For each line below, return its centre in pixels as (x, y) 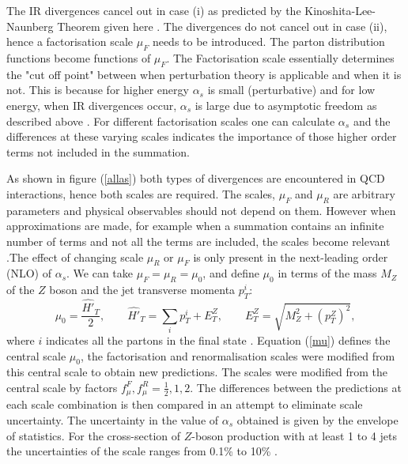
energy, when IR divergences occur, (92, 105)
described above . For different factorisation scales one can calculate (171, 121)
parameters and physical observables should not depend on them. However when (201, 210)
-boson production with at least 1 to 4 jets (294, 435)
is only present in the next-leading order (291, 257)
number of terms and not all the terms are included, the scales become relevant (198, 241)
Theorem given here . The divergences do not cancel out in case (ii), (222, 26)
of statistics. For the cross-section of (94, 435)
